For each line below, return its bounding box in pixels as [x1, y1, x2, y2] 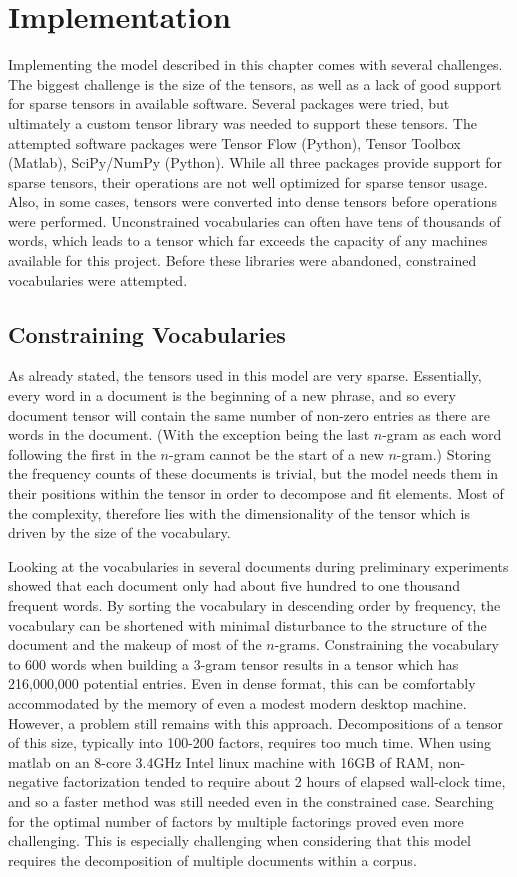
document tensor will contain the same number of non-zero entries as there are [8, 404, 490, 425]
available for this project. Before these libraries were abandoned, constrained [8, 250, 477, 271]
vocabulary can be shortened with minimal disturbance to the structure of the [8, 614, 487, 635]
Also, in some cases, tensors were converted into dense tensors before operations [8, 191, 497, 212]
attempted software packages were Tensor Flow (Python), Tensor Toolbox [8, 132, 461, 153]
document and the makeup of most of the [8, 634, 262, 655]
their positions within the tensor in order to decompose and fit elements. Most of [8, 483, 504, 504]
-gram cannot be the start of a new [168, 443, 384, 464]
